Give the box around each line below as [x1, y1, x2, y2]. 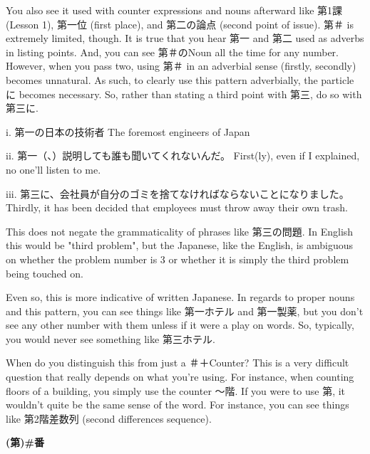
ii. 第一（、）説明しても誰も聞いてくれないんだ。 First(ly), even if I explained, [6, 148, 360, 163]
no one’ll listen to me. [6, 162, 101, 176]
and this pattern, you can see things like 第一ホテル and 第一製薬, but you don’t [6, 303, 364, 318]
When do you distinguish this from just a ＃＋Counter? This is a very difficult [6, 355, 349, 370]
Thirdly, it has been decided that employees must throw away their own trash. [6, 200, 348, 215]
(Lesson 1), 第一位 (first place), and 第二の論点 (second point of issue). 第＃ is [6, 16, 354, 31]
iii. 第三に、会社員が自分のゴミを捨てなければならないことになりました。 [6, 186, 349, 201]
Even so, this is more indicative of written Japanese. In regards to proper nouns [6, 290, 355, 305]
